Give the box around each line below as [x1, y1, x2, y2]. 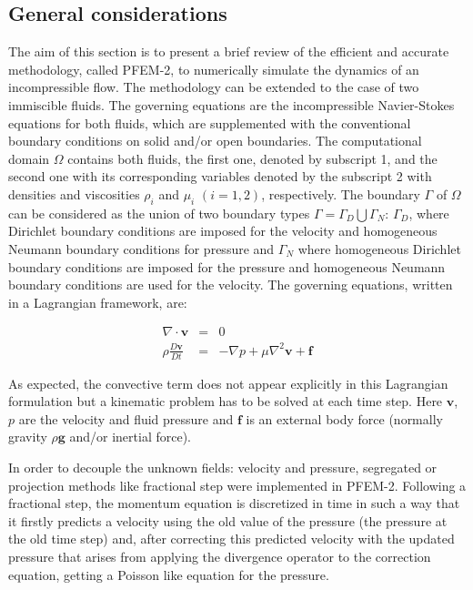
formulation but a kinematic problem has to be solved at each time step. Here [8, 392, 443, 411]
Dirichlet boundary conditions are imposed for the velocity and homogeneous [8, 221, 438, 240]
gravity [8, 427, 47, 446]
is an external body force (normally [246, 409, 443, 428]
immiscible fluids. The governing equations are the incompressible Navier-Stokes [8, 95, 455, 114]
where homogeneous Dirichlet [297, 239, 461, 258]
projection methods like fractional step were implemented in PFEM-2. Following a [8, 475, 467, 494]
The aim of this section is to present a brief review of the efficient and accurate [8, 42, 449, 61]
